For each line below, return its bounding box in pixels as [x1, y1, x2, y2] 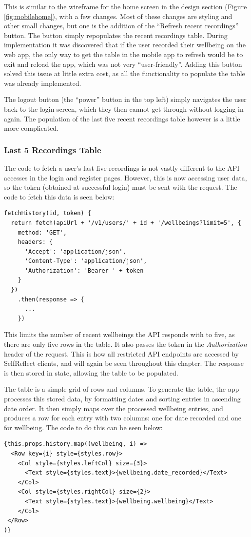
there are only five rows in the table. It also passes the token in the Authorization [4, 339, 247, 349]
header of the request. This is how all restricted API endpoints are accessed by [4, 348, 239, 358]
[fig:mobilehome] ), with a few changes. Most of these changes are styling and [4, 11, 232, 21]
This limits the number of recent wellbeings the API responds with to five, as [4, 329, 235, 339]
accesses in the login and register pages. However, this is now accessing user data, [4, 172, 247, 182]
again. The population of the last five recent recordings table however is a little [4, 113, 240, 123]
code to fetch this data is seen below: [4, 191, 115, 201]
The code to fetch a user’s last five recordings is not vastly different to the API [4, 162, 240, 173]
